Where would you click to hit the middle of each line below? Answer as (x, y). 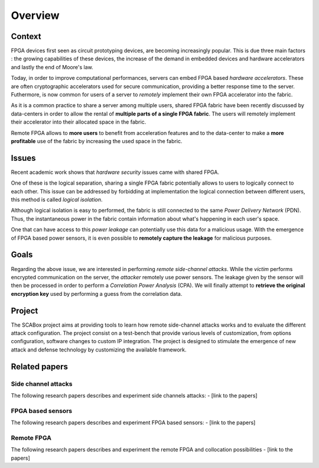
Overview (35, 15)
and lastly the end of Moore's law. (52, 67)
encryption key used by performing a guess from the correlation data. (97, 293)
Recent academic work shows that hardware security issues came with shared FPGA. (115, 172)
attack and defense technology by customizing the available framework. (99, 350)
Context (26, 36)
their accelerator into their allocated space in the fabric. (79, 122)
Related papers (39, 367)
